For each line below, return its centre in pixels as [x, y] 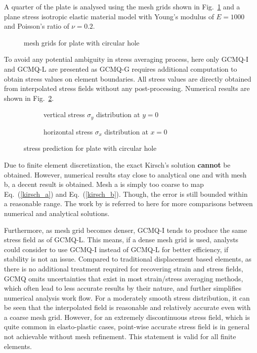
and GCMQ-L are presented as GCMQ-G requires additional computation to [121, 68]
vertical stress [64, 114]
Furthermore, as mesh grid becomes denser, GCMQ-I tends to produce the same [126, 230]
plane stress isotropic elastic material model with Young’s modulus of [109, 16]
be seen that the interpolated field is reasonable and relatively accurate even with [127, 307]
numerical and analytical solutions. [57, 213]
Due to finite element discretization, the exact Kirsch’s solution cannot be [117, 164]
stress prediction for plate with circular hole [90, 148]
